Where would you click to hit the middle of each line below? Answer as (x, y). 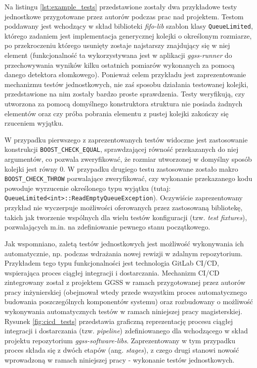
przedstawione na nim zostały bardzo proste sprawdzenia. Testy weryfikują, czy (125, 94)
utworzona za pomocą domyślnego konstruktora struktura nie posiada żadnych (124, 103)
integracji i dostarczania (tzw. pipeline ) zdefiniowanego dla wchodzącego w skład (126, 331)
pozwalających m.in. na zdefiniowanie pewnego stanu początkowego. (107, 227)
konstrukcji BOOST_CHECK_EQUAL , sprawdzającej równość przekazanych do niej (122, 149)
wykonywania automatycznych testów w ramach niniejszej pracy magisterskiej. (124, 311)
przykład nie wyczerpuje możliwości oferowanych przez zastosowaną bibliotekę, (124, 207)
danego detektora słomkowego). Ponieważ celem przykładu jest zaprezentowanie (125, 74)
